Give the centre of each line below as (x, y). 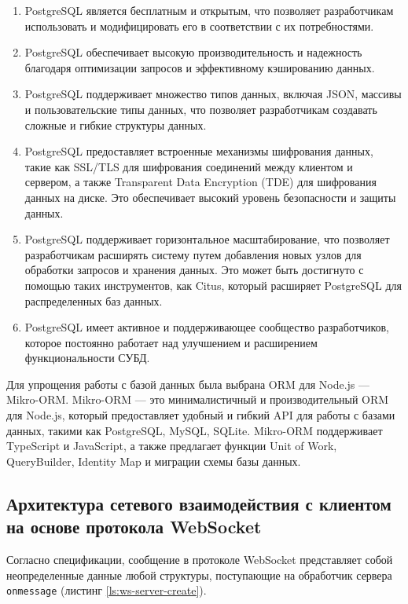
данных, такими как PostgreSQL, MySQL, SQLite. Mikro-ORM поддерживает (195, 430)
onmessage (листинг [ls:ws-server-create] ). (107, 590)
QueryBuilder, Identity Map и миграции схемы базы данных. (154, 461)
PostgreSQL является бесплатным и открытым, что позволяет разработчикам (209, 10)
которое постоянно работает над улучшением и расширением (171, 342)
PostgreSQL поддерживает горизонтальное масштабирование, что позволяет (207, 239)
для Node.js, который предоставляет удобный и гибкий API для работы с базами (201, 415)
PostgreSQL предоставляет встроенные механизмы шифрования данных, (199, 151)
